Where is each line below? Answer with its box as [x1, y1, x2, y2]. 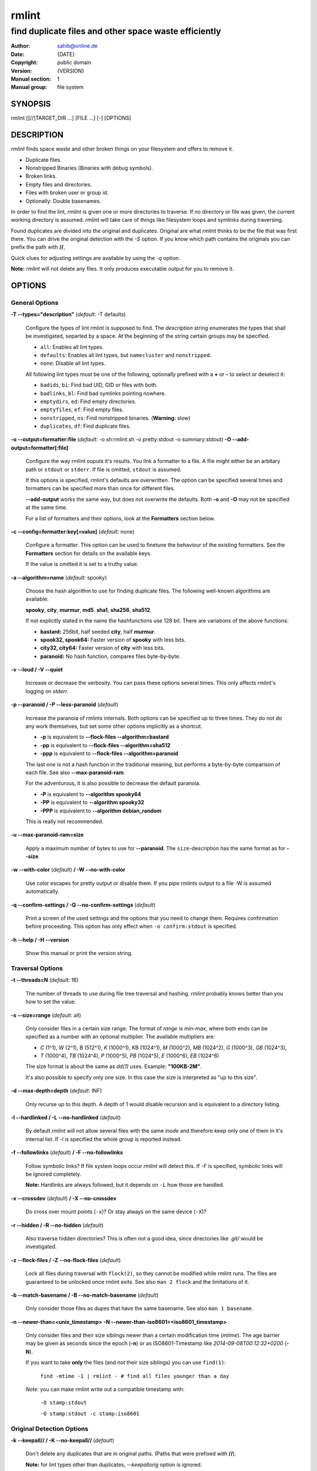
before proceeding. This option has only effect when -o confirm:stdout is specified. [25, 923, 238, 930]
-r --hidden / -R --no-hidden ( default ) [11, 1222, 104, 1229]
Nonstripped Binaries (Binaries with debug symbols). [25, 164, 154, 171]
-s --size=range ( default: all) [11, 1011, 82, 1019]
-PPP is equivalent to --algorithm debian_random [40, 807, 161, 814]
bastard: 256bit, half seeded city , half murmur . [40, 628, 156, 635]
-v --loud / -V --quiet [11, 666, 63, 673]
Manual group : [11, 84, 48, 91]
